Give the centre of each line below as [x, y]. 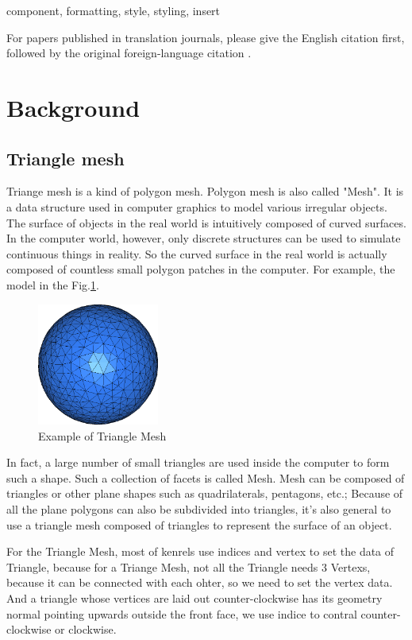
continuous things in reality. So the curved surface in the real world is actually [197, 253]
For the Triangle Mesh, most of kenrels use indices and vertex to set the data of [200, 551]
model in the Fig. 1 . [53, 284]
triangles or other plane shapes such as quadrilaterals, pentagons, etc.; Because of [205, 493]
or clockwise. [86, 629]
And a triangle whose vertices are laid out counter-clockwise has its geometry [194, 597]
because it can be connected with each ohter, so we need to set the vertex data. [200, 582]
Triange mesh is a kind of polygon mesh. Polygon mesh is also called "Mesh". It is [205, 191]
